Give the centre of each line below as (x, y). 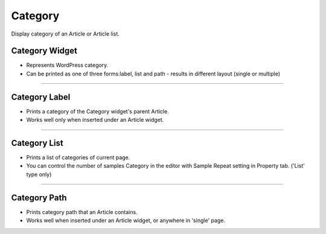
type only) (39, 174)
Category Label (41, 97)
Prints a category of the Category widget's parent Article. (97, 111)
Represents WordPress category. (67, 65)
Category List (37, 143)
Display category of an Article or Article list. (66, 34)
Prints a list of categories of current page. (78, 157)
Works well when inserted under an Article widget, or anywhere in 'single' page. (126, 221)
